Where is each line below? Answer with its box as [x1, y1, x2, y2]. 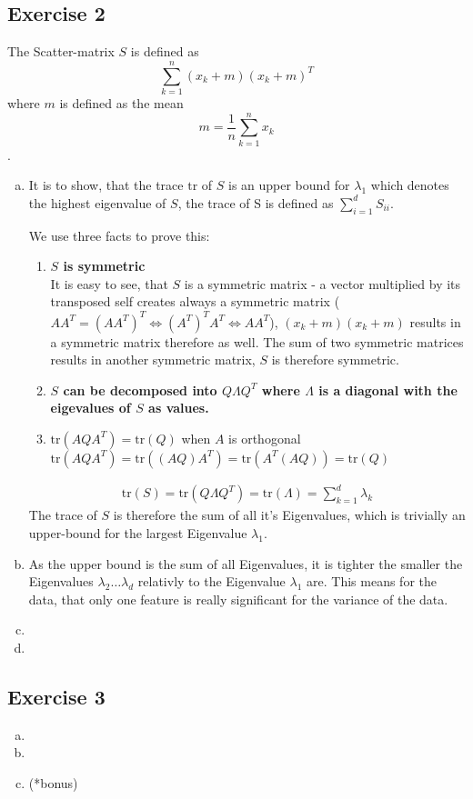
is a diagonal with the [318, 380, 458, 399]
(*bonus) [28, 773, 78, 792]
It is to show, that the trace [28, 175, 184, 195]
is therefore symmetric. [271, 350, 399, 369]
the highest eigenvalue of [28, 193, 166, 212]
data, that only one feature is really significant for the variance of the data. [28, 589, 448, 608]
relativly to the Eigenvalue [137, 572, 286, 591]
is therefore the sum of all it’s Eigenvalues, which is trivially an [113, 505, 466, 524]
